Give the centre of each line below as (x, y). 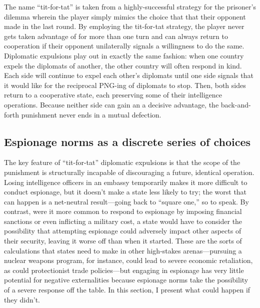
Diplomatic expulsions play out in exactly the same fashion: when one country (124, 55)
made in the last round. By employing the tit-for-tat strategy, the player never (124, 26)
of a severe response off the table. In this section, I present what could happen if (127, 290)
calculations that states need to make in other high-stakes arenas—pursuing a (123, 250)
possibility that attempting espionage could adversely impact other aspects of (123, 231)
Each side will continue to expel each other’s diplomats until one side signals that (129, 75)
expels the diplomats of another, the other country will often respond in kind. (123, 65)
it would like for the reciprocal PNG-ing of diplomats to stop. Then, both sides (125, 85)
